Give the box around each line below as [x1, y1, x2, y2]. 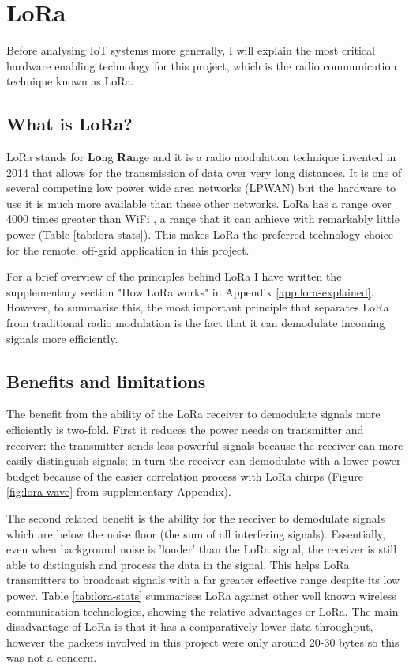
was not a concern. [6, 649, 97, 666]
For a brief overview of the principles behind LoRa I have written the [6, 268, 342, 285]
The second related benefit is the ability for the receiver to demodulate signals [6, 510, 385, 526]
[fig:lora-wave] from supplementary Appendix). [6, 483, 231, 500]
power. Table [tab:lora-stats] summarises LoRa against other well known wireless [6, 587, 396, 603]
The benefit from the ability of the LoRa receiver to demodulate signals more [6, 406, 381, 422]
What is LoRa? [6, 111, 133, 136]
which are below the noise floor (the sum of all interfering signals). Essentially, [6, 525, 385, 542]
